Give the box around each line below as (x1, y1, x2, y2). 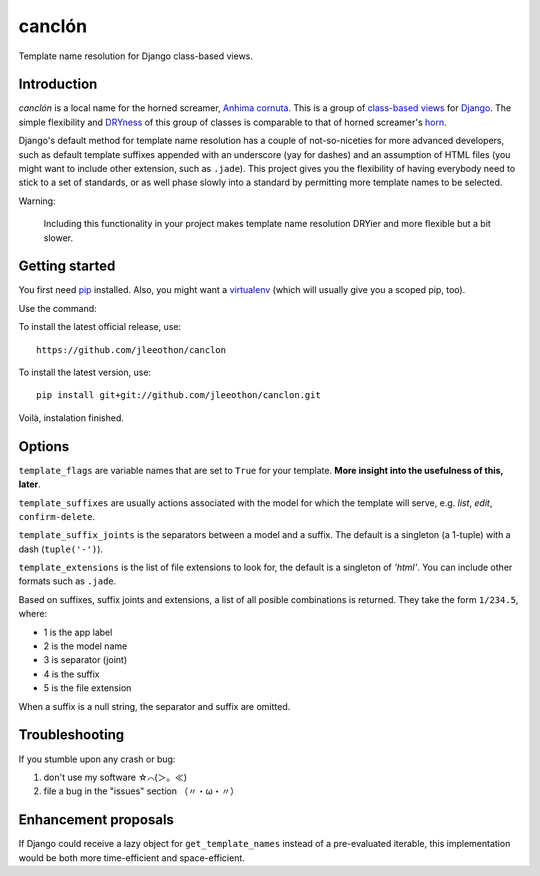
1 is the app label (43, 626, 113, 638)
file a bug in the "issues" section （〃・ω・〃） (43, 785, 240, 797)
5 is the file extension (43, 682, 132, 694)
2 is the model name (43, 640, 128, 652)
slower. (43, 231, 74, 244)
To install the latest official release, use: (18, 321, 182, 333)
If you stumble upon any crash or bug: (18, 753, 176, 765)
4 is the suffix (43, 668, 100, 680)
